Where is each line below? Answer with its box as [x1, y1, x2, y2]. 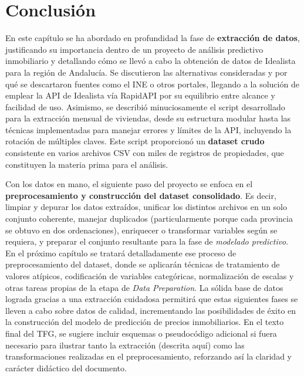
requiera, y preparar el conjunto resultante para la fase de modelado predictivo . [5, 235, 289, 248]
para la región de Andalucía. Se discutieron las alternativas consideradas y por [5, 66, 288, 78]
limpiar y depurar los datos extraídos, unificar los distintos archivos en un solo [5, 201, 287, 213]
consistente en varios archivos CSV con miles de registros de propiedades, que [5, 147, 284, 159]
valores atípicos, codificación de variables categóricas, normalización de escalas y [5, 270, 294, 282]
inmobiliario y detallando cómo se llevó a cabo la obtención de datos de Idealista [5, 55, 296, 67]
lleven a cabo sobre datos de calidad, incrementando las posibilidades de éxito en [5, 304, 296, 316]
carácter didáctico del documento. [5, 361, 127, 374]
